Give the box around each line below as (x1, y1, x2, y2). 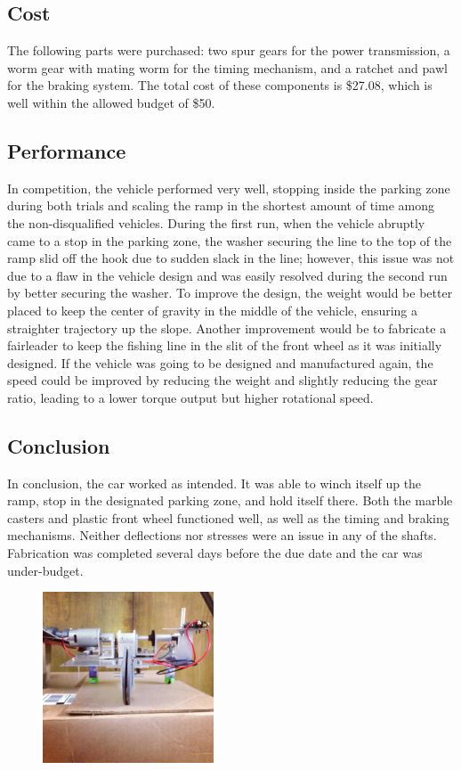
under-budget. (7, 561, 84, 579)
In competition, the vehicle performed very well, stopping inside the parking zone (7, 178, 450, 197)
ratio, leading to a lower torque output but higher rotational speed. (7, 388, 374, 406)
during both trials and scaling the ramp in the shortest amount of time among (7, 196, 434, 215)
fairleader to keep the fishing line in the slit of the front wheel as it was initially (7, 336, 442, 355)
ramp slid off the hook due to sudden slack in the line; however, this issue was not (7, 249, 455, 267)
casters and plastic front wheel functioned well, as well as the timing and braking (7, 508, 449, 527)
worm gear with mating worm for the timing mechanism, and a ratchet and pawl (7, 58, 448, 77)
